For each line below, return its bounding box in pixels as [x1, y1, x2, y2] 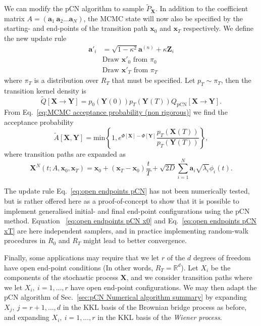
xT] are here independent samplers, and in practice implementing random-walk [4, 225, 249, 236]
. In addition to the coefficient [155, 3, 248, 14]
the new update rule [4, 33, 67, 43]
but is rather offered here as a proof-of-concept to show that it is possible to [4, 195, 239, 206]
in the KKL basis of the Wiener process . [97, 312, 222, 322]
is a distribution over [34, 75, 99, 85]
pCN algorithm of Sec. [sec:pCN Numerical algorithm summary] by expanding [4, 292, 247, 302]
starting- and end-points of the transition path [4, 23, 148, 33]
